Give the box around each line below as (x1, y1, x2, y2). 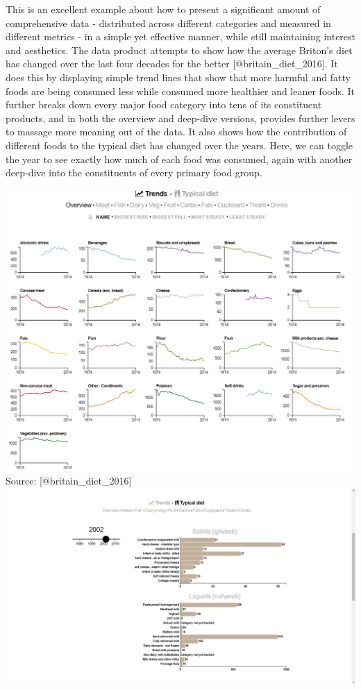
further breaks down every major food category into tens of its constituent (6, 97, 322, 112)
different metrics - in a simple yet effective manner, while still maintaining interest (6, 29, 356, 44)
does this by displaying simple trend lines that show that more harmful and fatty (6, 69, 351, 84)
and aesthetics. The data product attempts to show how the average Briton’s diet (6, 42, 353, 57)
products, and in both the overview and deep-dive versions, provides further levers (6, 110, 355, 125)
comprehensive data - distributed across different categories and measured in (6, 15, 331, 30)
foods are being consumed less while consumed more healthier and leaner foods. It (6, 83, 355, 98)
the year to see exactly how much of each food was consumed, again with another (6, 151, 353, 166)
